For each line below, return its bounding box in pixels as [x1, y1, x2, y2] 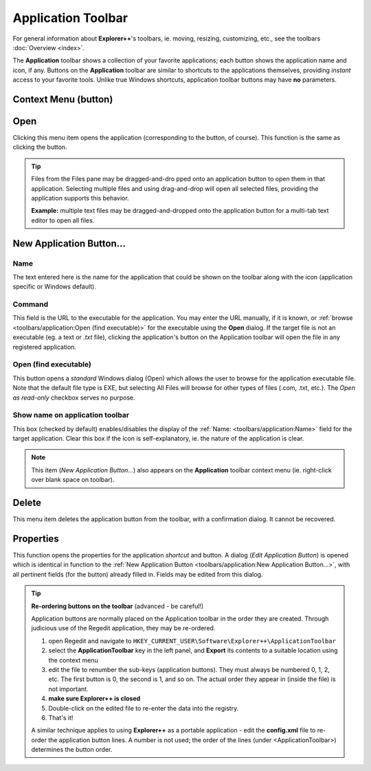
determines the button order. [31, 746, 113, 754]
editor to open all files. [31, 216, 95, 225]
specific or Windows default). [12, 282, 96, 291]
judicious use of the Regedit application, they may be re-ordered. [31, 624, 216, 632]
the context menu [48, 656, 99, 664]
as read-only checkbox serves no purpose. [12, 393, 135, 402]
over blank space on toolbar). [31, 476, 115, 484]
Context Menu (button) [12, 93, 113, 105]
